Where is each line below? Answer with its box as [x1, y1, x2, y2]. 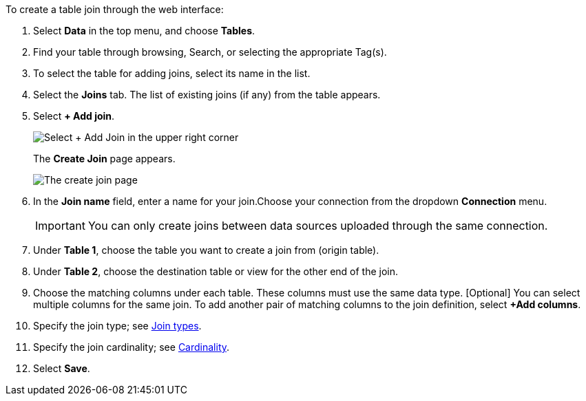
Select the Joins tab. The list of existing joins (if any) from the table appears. [33, 89, 381, 100]
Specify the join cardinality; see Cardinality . [33, 341, 230, 353]
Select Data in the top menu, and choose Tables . [33, 25, 255, 36]
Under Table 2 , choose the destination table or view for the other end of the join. [33, 265, 399, 277]
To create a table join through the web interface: [6, 3, 224, 15]
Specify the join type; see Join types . [33, 320, 202, 332]
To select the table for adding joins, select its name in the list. [33, 67, 311, 79]
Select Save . [33, 362, 90, 374]
